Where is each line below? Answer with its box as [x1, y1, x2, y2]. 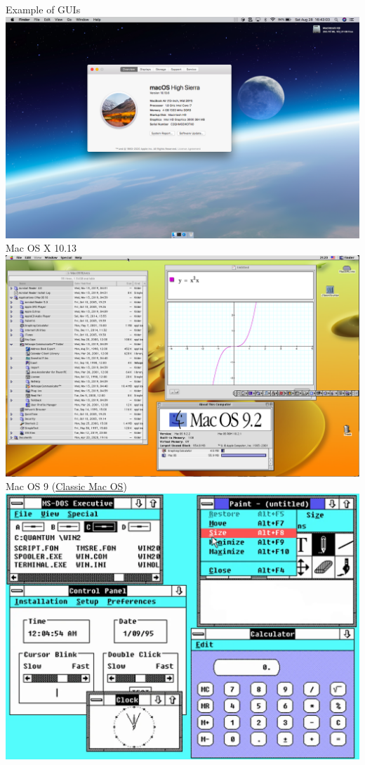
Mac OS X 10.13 [6, 240, 77, 255]
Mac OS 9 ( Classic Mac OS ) [6, 479, 127, 494]
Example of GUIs [6, 2, 81, 16]
